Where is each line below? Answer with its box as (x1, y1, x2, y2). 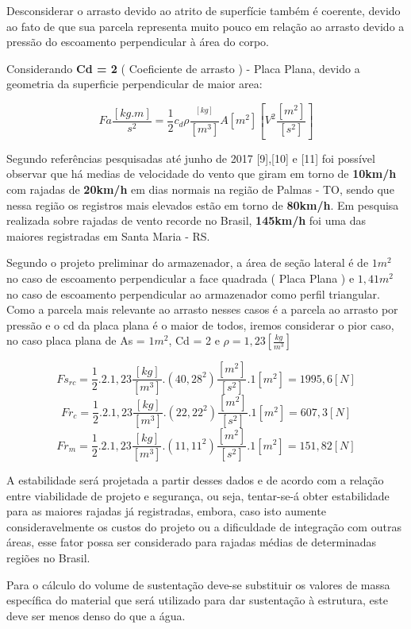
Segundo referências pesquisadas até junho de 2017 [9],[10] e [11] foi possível (6, 149, 375, 166)
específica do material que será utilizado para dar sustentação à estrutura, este (6, 592, 388, 608)
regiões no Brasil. (6, 549, 90, 565)
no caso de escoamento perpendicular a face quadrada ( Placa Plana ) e (6, 270, 355, 286)
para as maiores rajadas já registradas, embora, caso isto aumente (6, 503, 326, 519)
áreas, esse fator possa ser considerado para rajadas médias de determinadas (6, 534, 377, 550)
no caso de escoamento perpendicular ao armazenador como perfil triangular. (6, 285, 380, 302)
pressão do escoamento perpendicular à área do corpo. (6, 33, 269, 50)
